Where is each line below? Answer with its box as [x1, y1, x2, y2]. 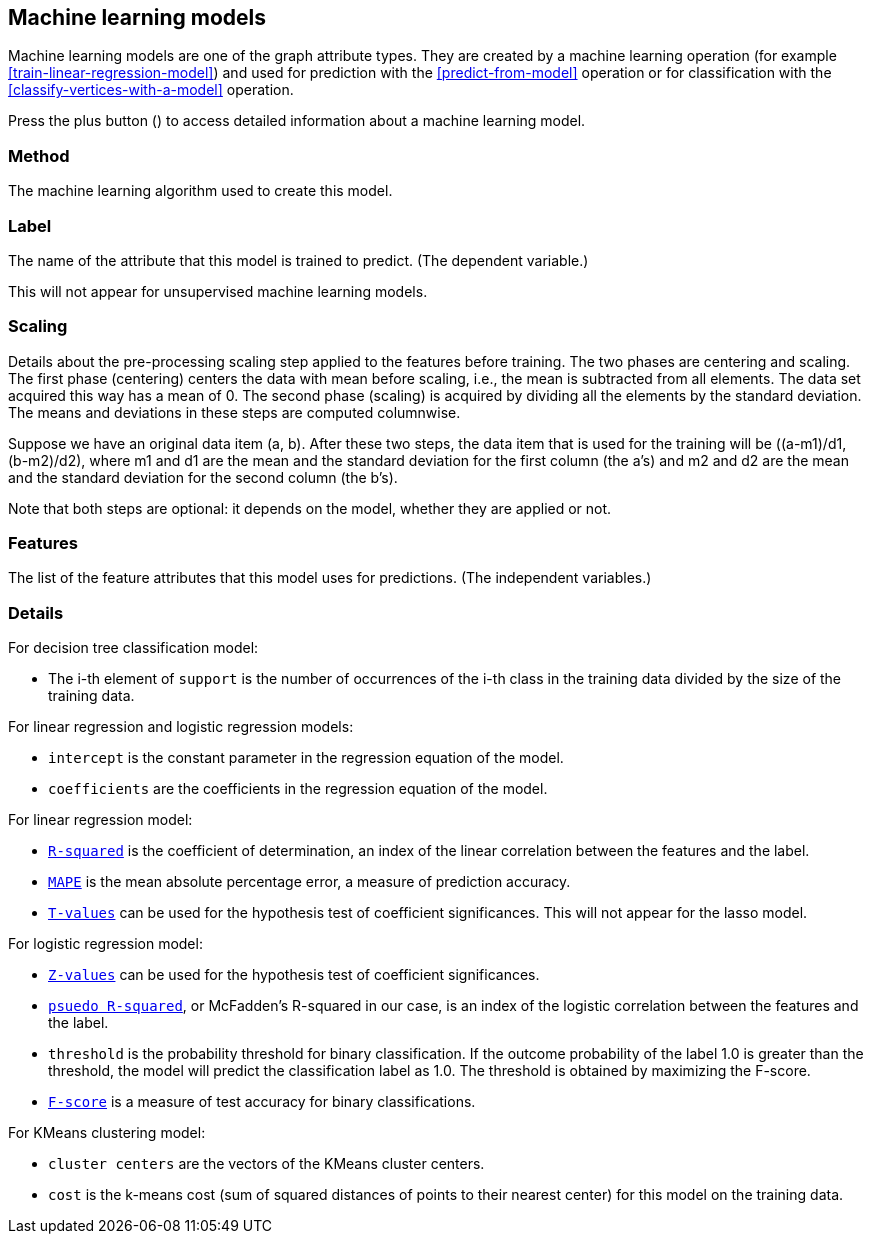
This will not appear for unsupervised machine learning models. [8, 282, 428, 300]
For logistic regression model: [8, 935, 203, 953]
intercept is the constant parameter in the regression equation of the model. [48, 749, 564, 767]
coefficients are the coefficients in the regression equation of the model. [48, 780, 548, 798]
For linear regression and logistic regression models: [8, 718, 354, 736]
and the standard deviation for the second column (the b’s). [8, 468, 398, 486]
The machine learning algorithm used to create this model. [8, 182, 393, 200]
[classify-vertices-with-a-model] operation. [8, 81, 294, 99]
